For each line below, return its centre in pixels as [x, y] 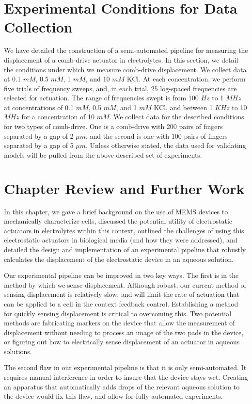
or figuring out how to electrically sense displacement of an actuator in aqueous [122, 342]
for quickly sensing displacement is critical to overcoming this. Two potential [118, 313]
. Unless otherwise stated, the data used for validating [166, 145]
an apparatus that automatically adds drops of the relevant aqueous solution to [122, 386]
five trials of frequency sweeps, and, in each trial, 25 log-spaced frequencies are [120, 88]
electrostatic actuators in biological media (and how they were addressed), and [121, 240]
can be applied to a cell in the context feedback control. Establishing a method [121, 303]
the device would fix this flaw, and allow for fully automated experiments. [113, 396]
